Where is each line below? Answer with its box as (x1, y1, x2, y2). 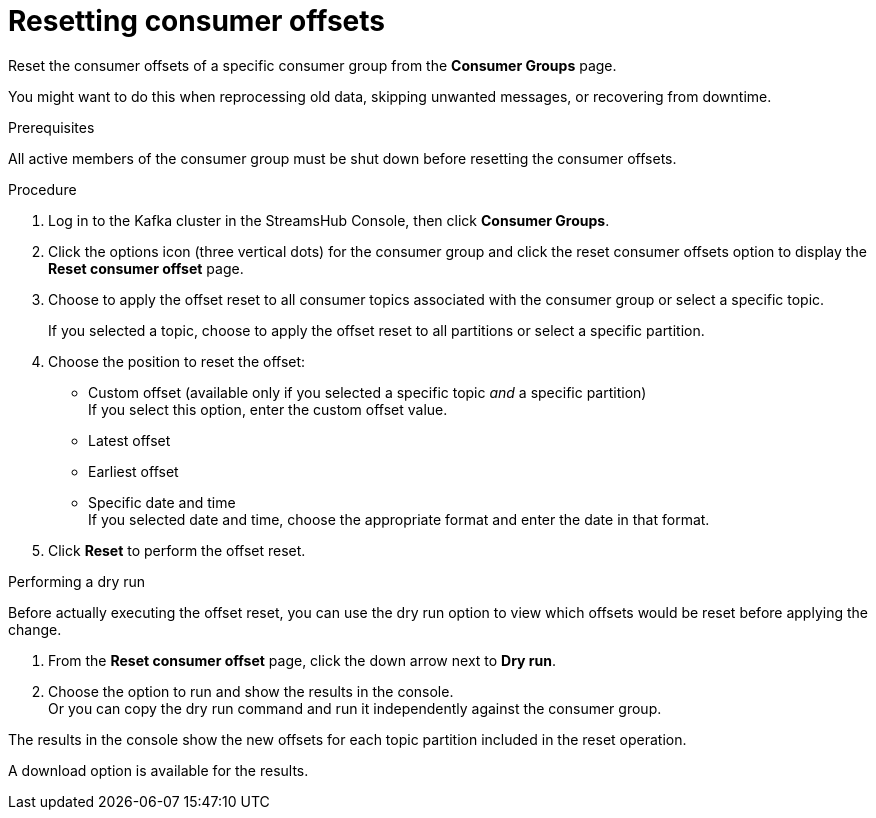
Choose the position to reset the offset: (48, 352, 306, 370)
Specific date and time (88, 493, 236, 511)
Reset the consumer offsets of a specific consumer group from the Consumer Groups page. (8, 56, 617, 74)
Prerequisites (8, 118, 95, 136)
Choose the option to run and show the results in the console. (48, 682, 454, 700)
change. (8, 620, 62, 638)
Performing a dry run (8, 572, 146, 590)
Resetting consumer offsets (8, 4, 385, 38)
